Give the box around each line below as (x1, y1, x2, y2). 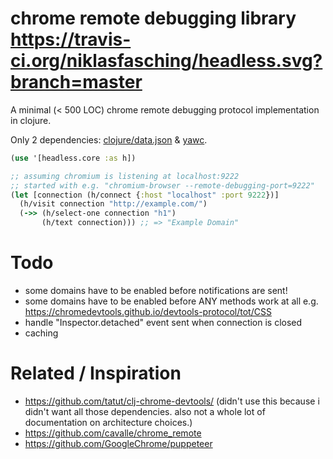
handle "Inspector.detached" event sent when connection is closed (24, 317, 303, 328)
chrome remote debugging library (10, 7, 297, 30)
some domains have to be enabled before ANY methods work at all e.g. (24, 295, 319, 307)
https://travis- (10, 28, 132, 51)
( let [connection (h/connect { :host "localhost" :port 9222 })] (10, 190, 280, 200)
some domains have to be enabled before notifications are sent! (24, 285, 288, 296)
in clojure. (10, 114, 52, 126)
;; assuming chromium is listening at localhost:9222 (10, 171, 240, 181)
